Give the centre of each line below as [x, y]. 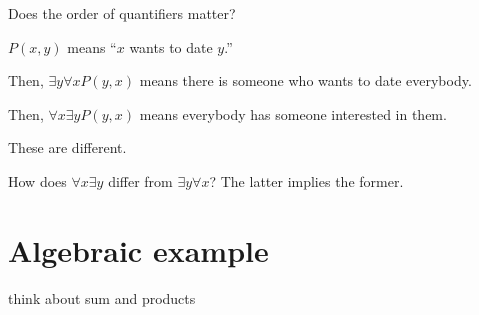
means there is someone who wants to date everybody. [305, 80]
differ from [140, 180]
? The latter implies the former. [306, 180]
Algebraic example [138, 249]
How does [37, 180]
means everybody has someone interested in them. [293, 113]
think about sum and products [102, 297]
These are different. [67, 147]
